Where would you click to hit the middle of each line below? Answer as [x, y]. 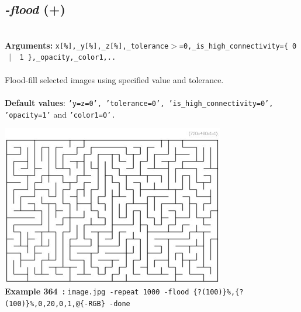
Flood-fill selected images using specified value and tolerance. [114, 79]
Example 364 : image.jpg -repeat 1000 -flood [97, 291]
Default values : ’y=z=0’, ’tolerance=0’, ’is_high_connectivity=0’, [139, 102]
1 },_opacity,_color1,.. [68, 58]
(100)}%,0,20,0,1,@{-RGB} [55, 304]
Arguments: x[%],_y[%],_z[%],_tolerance [87, 45]
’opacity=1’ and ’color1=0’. [60, 114]
